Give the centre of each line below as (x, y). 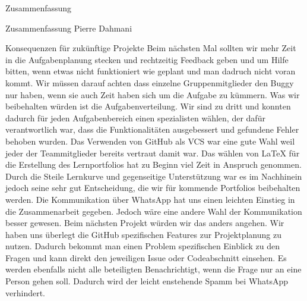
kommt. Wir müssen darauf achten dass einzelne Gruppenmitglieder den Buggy (150, 82)
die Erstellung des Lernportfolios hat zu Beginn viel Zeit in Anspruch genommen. (153, 164)
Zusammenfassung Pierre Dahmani (69, 28)
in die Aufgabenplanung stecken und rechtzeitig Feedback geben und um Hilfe (147, 59)
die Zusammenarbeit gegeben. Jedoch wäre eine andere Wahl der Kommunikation (154, 211)
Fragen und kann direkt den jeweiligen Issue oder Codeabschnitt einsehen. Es (146, 257)
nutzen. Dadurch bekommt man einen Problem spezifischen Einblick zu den (143, 246)
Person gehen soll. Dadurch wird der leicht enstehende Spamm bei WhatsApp (147, 281)
